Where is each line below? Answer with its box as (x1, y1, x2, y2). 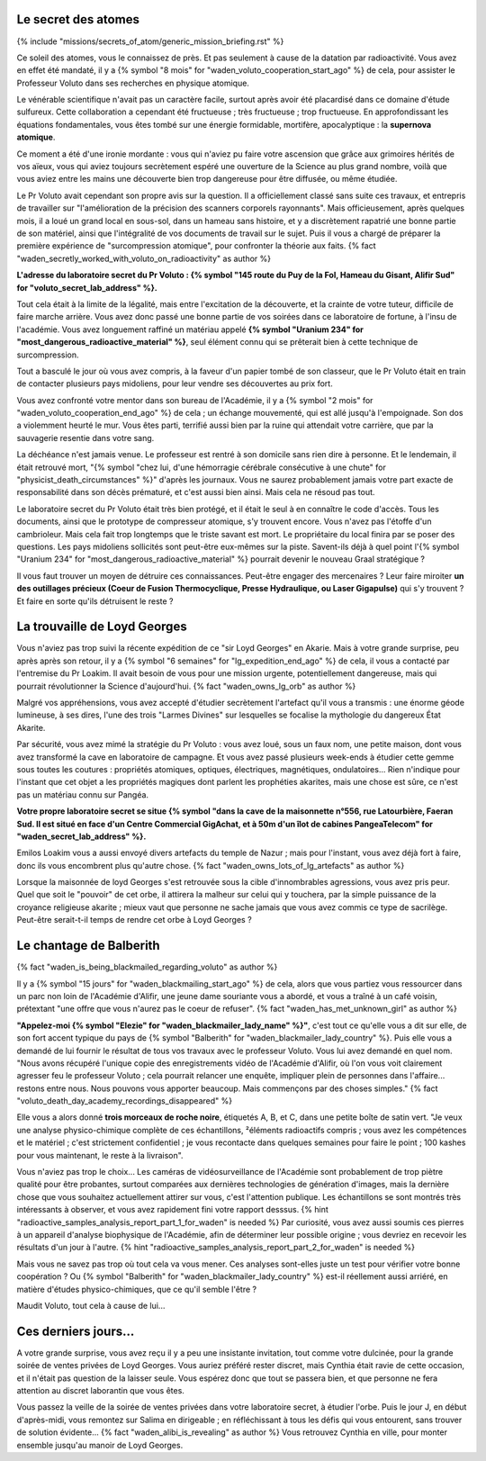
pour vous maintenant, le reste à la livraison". (16, 1150, 184, 1160)
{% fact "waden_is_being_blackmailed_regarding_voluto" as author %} (16, 961, 278, 972)
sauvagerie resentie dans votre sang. (16, 432, 155, 443)
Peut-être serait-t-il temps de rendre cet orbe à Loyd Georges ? (16, 915, 252, 925)
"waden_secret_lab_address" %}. (16, 831, 147, 842)
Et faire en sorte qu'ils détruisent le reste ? (16, 595, 175, 607)
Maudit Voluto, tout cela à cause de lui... (16, 1300, 166, 1311)
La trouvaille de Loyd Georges (16, 619, 188, 635)
